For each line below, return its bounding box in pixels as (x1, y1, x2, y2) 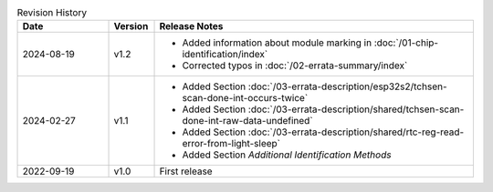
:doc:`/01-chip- (373, 36, 438, 49)
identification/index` (182, 48, 268, 61)
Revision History (16, 6, 87, 19)
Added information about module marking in (182, 36, 372, 49)
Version (113, 20, 149, 33)
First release (159, 165, 214, 177)
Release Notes (159, 20, 224, 33)
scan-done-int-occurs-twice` (182, 92, 309, 105)
